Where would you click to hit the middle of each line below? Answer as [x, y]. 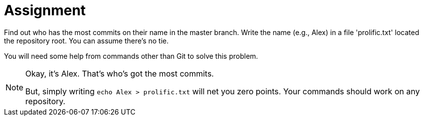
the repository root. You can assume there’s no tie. [86, 40]
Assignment [45, 10]
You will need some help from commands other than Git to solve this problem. [131, 56]
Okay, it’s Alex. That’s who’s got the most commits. [120, 73]
